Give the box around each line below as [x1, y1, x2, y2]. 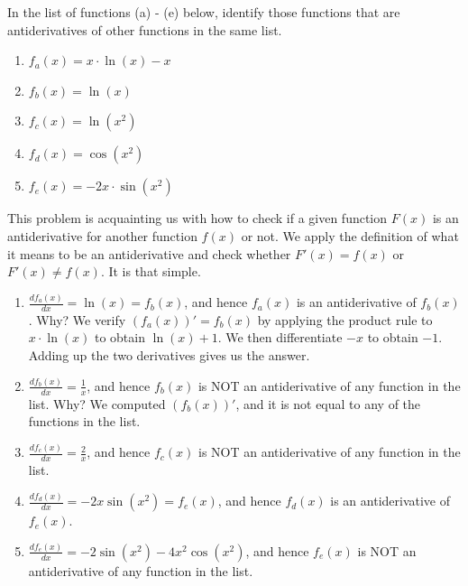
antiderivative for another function [7, 226, 197, 245]
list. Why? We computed [28, 394, 166, 413]
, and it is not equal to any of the [235, 394, 421, 413]
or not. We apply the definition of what [241, 226, 459, 245]
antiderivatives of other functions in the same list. [7, 20, 282, 39]
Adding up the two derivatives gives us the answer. [28, 346, 310, 365]
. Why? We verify [28, 310, 126, 329]
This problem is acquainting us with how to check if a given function [7, 209, 388, 228]
